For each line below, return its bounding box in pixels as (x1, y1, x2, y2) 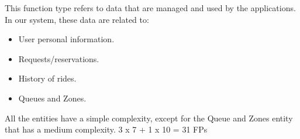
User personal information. (18, 33, 115, 45)
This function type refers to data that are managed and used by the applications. (5, 2, 296, 13)
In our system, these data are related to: (5, 13, 149, 25)
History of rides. (18, 72, 77, 84)
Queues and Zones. (18, 91, 87, 104)
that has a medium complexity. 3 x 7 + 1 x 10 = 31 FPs (5, 123, 208, 135)
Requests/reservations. (18, 52, 99, 65)
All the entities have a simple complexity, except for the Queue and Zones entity (5, 111, 293, 124)
